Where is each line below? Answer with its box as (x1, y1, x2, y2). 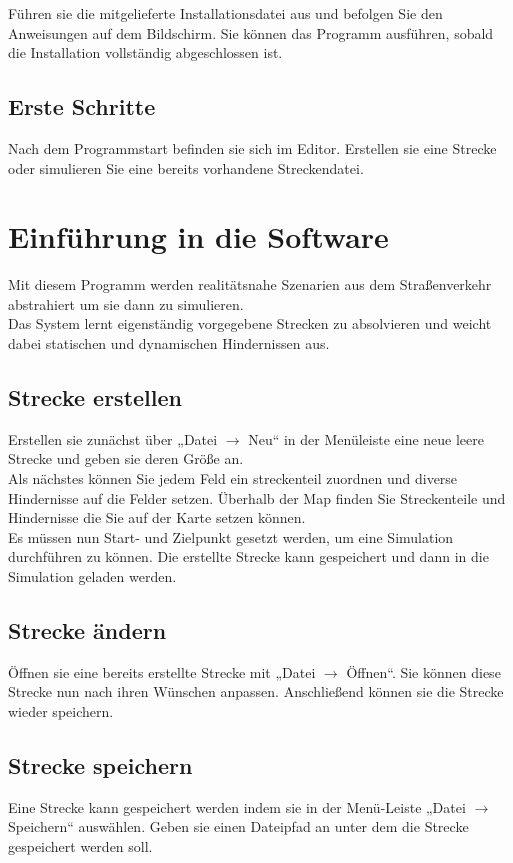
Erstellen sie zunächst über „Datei (8, 428, 218, 449)
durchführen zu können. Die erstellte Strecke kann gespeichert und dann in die (8, 546, 489, 567)
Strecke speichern (8, 750, 193, 780)
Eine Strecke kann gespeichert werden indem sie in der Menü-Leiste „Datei (8, 796, 466, 817)
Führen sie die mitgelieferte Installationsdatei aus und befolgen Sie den (8, 3, 443, 23)
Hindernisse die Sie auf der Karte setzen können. (8, 507, 306, 528)
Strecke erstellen (8, 382, 182, 413)
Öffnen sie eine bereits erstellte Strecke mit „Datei (8, 661, 316, 682)
